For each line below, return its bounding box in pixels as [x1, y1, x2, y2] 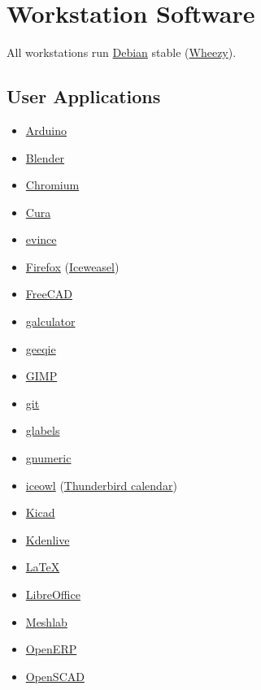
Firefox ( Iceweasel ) [25, 258, 120, 275]
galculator [25, 313, 76, 330]
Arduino [25, 121, 67, 138]
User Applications [7, 84, 161, 109]
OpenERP [25, 640, 77, 657]
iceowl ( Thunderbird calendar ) [25, 476, 177, 493]
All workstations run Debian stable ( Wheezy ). [7, 44, 237, 61]
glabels [25, 422, 60, 439]
